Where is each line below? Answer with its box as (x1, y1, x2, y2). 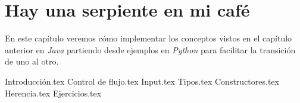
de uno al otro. (5, 55, 59, 67)
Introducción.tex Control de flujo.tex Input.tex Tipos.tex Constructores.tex (5, 75, 279, 87)
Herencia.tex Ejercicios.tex (5, 86, 102, 99)
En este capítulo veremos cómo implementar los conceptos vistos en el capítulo (5, 32, 292, 44)
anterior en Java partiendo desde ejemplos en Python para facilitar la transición (5, 43, 296, 56)
